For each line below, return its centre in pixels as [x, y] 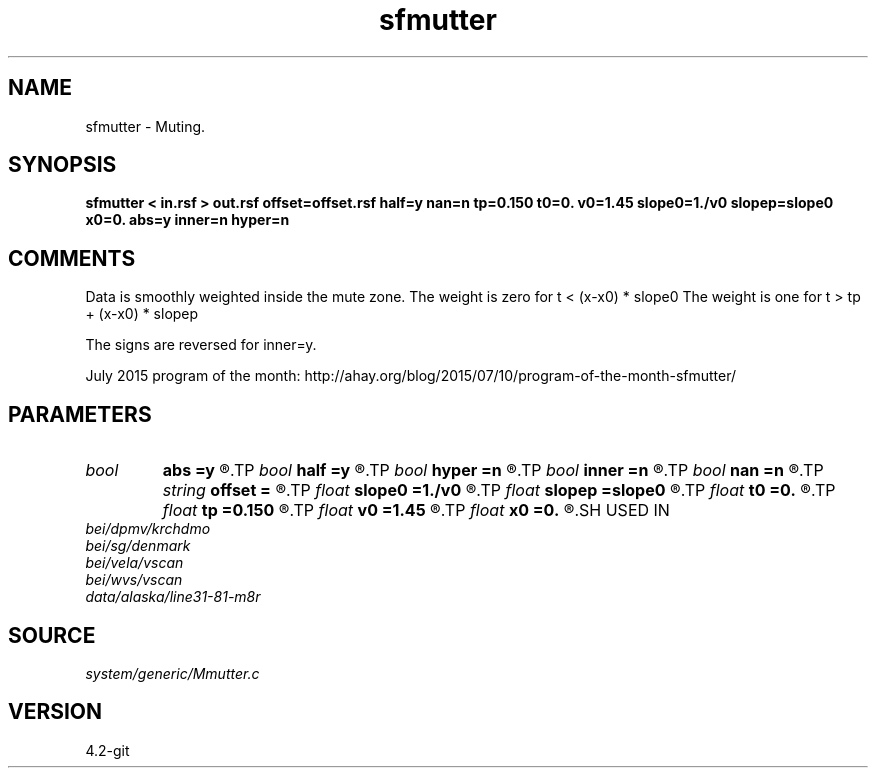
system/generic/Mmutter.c [172, 673]
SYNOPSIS [62, 165]
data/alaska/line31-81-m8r [173, 597]
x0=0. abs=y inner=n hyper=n [187, 220]
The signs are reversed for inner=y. [201, 345]
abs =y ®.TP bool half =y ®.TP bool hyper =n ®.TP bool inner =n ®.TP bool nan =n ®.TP [493, 470]
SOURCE [52, 635]
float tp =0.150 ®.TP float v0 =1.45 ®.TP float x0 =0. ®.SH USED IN [416, 510]
